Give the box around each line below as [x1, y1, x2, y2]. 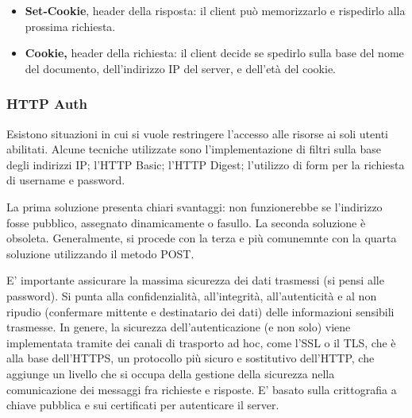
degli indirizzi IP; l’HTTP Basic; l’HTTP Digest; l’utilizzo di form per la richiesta [6, 156, 405, 172]
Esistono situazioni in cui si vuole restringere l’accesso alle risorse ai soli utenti [6, 125, 389, 141]
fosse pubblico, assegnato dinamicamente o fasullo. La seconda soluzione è [6, 214, 366, 230]
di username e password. [6, 172, 125, 188]
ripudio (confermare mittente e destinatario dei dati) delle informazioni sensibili [6, 303, 395, 319]
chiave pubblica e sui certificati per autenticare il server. [6, 397, 279, 413]
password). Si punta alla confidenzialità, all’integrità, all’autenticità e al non [6, 287, 377, 304]
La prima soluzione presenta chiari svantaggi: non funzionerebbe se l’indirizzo [6, 198, 383, 215]
